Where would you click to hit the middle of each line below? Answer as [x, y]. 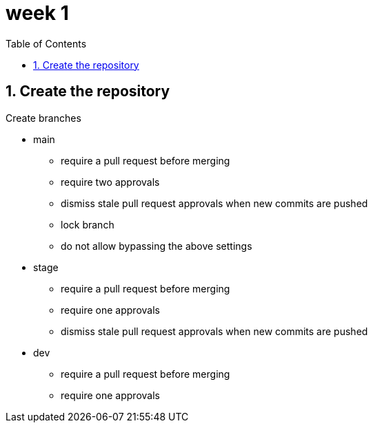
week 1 [37, 13]
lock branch [88, 224]
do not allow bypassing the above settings [157, 246]
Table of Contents [46, 43]
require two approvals [110, 182]
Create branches [43, 118]
